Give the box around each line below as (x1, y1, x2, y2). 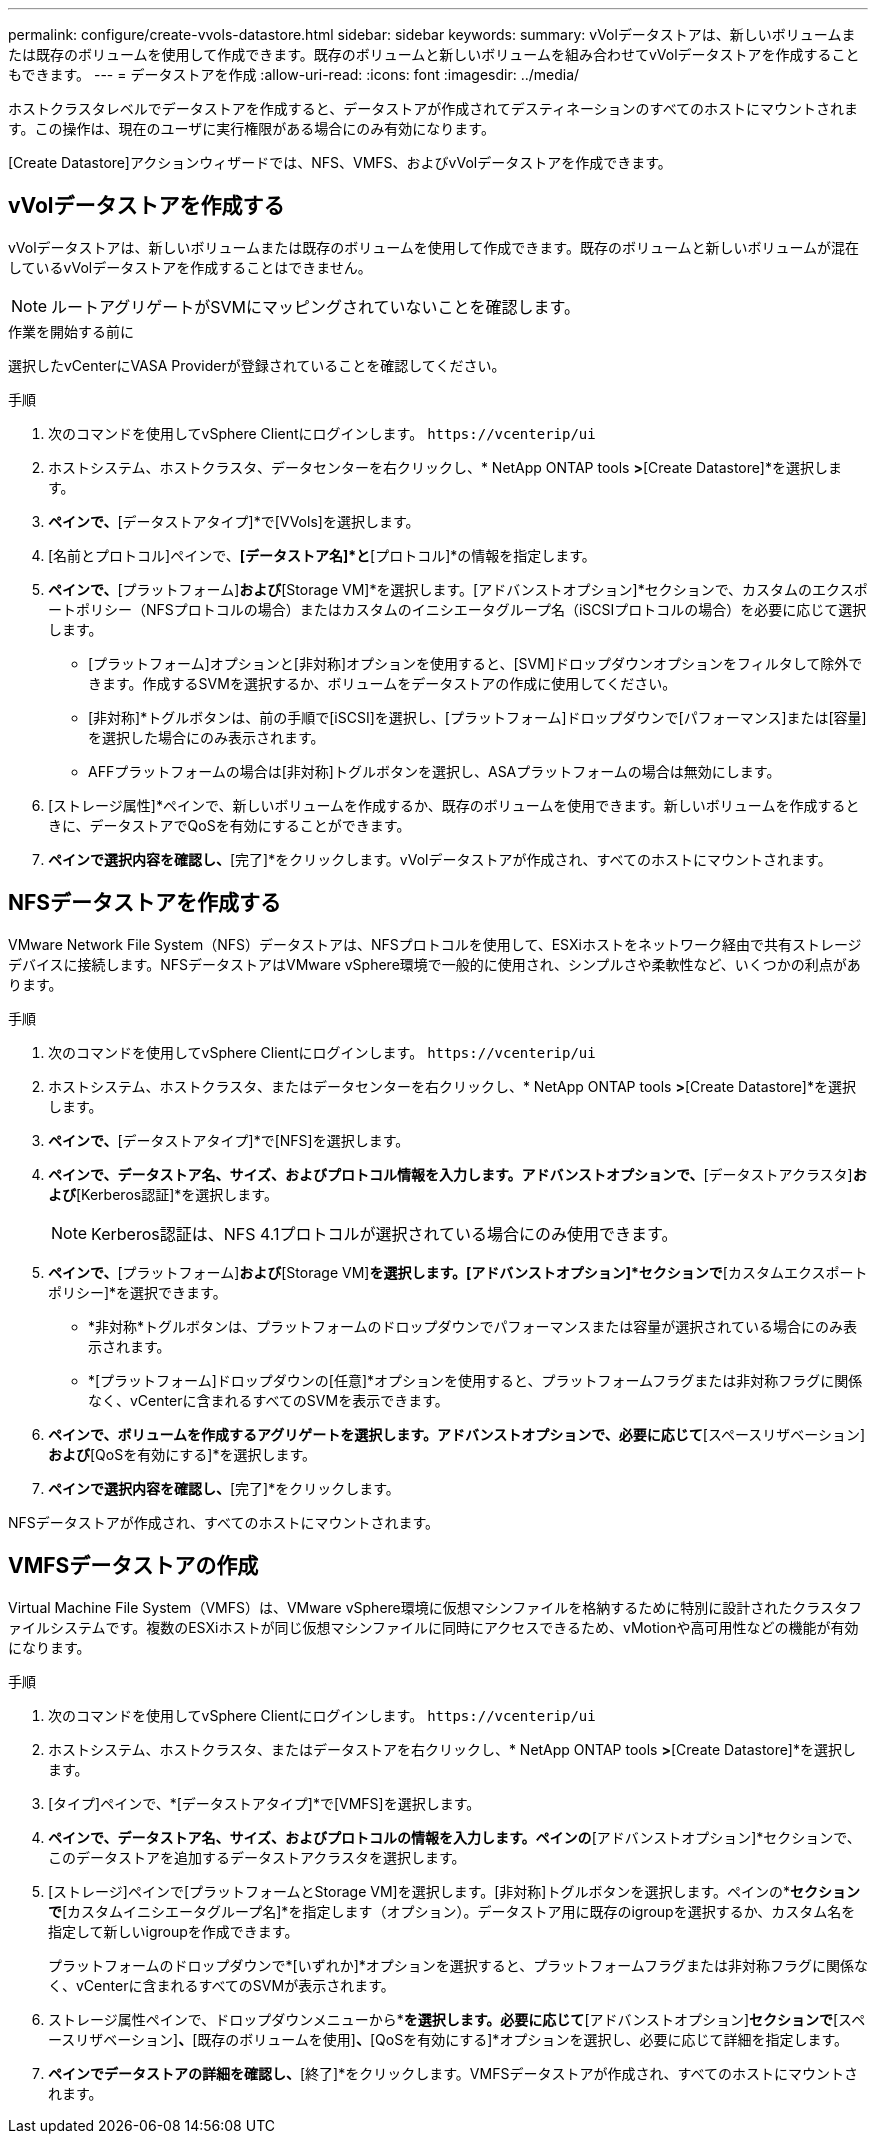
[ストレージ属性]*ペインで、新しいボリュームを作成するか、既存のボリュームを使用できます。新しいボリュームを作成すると (48, 796, 860, 814)
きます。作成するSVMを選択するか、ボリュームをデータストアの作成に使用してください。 (88, 674, 677, 692)
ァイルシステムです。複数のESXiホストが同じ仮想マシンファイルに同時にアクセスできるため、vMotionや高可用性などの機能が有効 (8, 1618, 859, 1636)
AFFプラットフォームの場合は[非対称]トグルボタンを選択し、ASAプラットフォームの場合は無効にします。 (88, 762, 781, 780)
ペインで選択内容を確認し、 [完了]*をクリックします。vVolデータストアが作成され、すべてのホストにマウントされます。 (48, 850, 832, 868)
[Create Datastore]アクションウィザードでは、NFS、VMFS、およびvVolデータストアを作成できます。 (8, 154, 672, 171)
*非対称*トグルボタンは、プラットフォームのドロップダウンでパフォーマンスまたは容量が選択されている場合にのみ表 (88, 1317, 857, 1335)
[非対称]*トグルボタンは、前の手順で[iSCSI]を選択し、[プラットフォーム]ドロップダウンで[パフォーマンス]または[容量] (88, 708, 867, 726)
